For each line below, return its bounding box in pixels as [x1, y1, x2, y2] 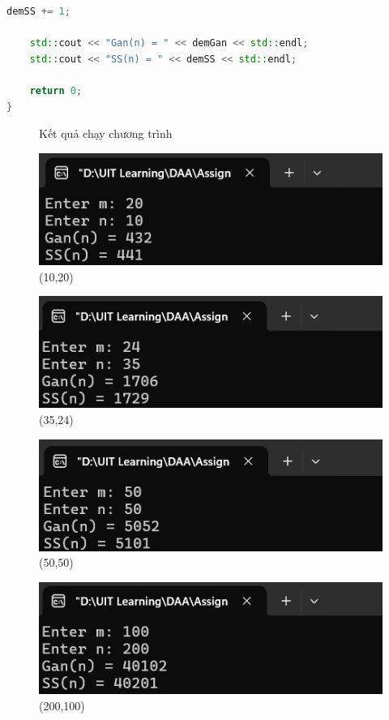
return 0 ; [29, 84, 83, 96]
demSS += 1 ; [6, 6, 71, 17]
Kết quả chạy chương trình [39, 125, 173, 142]
